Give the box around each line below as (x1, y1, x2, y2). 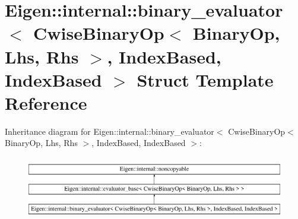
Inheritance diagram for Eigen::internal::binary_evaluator (5, 125, 214, 137)
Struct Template (137, 67, 274, 91)
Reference (5, 90, 87, 115)
